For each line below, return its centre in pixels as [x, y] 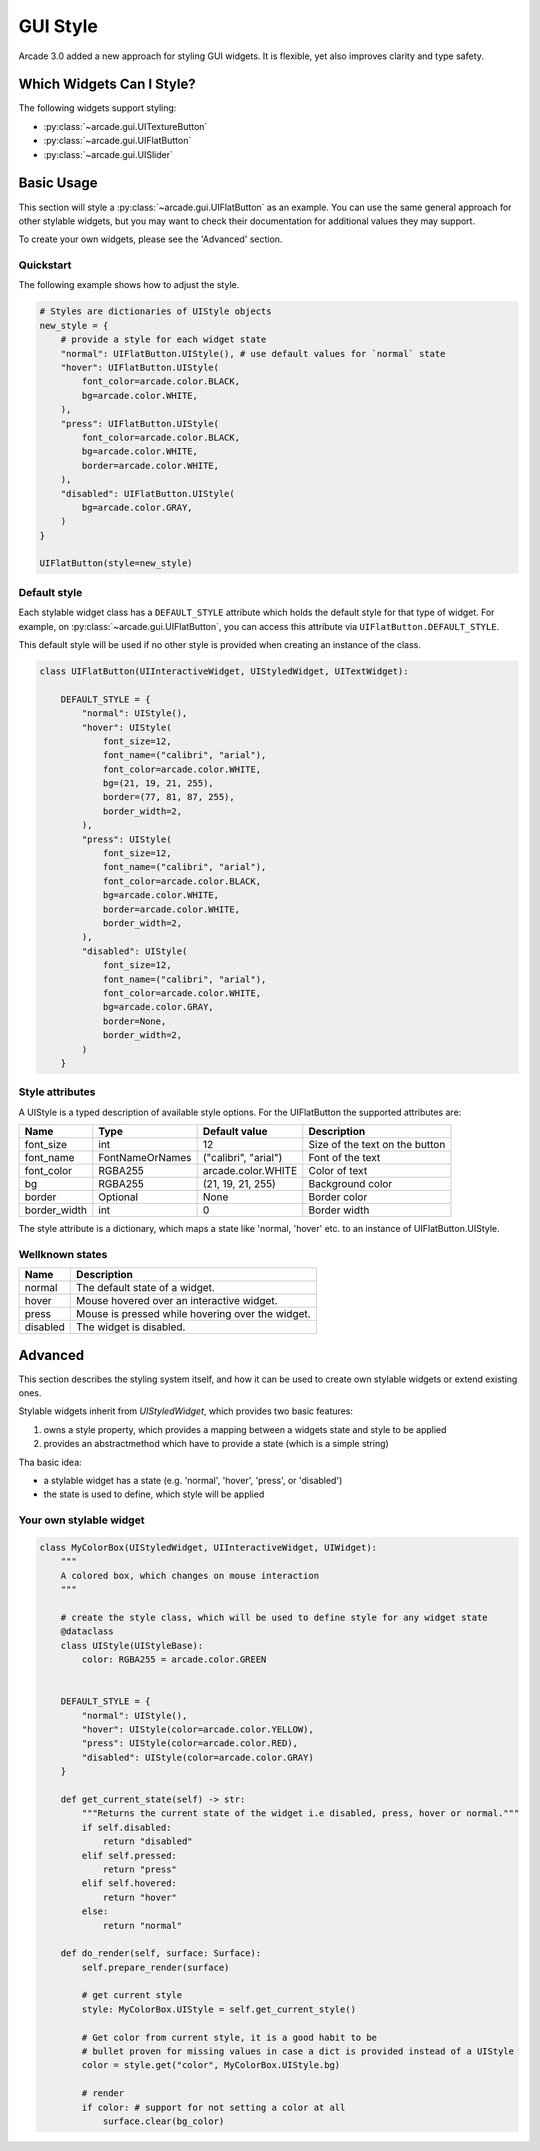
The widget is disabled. [131, 1327]
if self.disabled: [126, 1827]
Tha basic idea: [50, 1462]
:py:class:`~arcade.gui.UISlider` [108, 154]
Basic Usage [58, 183]
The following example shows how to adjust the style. [129, 285]
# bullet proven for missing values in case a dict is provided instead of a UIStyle [298, 2051]
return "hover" [139, 1897]
